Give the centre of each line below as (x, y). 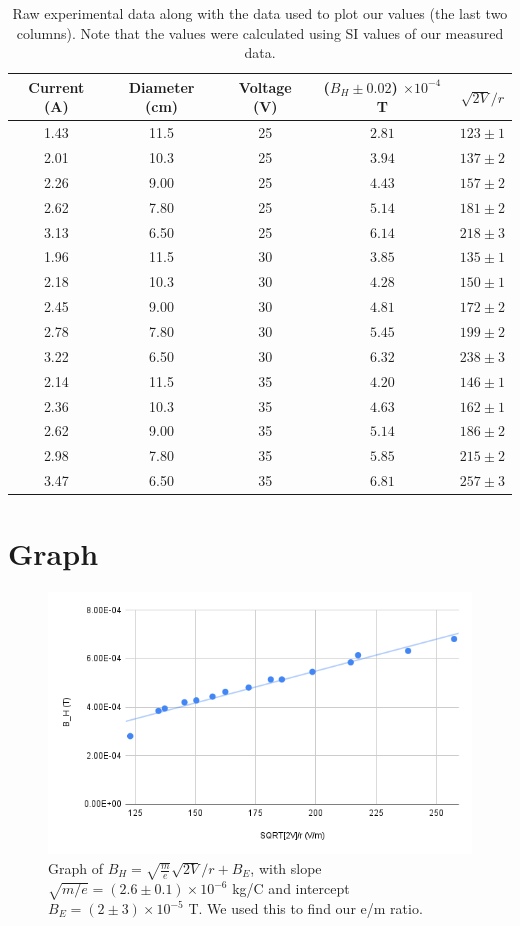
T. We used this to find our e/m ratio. (305, 908)
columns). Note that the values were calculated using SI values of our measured (260, 32)
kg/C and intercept (291, 888)
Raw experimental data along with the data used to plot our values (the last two (260, 13)
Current (56, 86)
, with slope (286, 868)
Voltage (265, 86)
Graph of (75, 868)
